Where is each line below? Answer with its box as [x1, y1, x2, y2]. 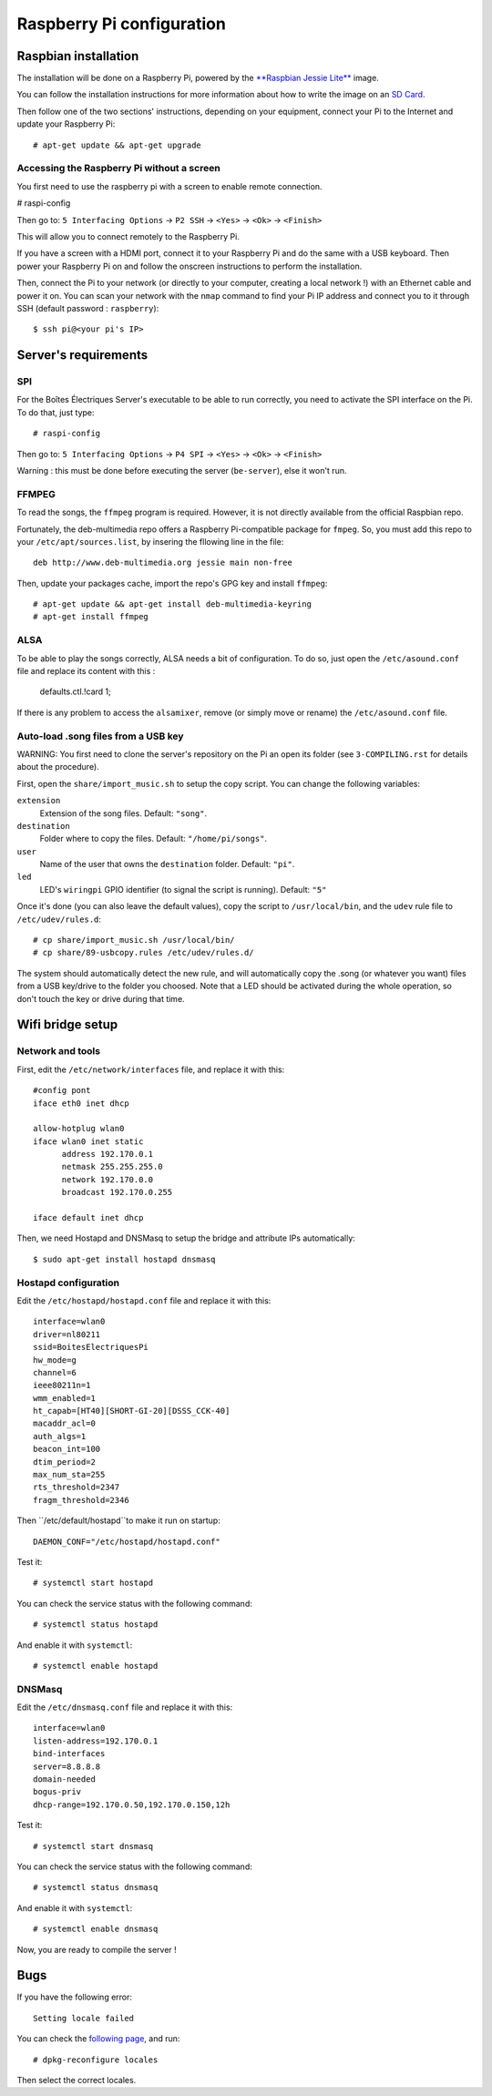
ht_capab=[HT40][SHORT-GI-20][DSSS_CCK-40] [33, 1406, 231, 1416]
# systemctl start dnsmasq [33, 1841, 154, 1851]
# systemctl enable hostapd [33, 1661, 159, 1671]
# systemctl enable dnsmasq [33, 1924, 159, 1935]
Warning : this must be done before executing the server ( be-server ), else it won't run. [16, 465, 347, 475]
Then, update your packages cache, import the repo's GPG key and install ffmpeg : [16, 578, 328, 588]
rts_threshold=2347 [33, 1482, 120, 1493]
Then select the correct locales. [16, 2075, 137, 2086]
